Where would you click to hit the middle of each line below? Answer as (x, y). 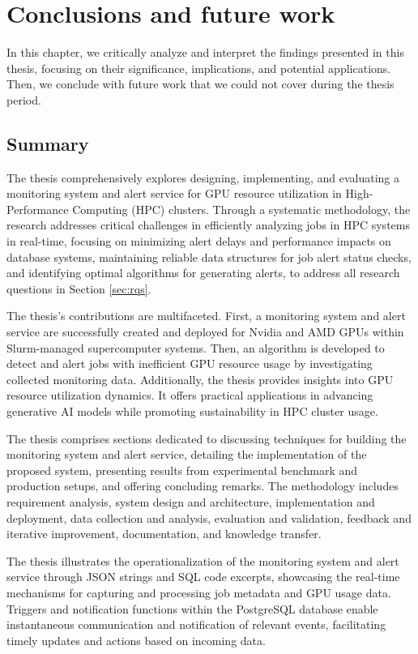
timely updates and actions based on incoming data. (136, 640)
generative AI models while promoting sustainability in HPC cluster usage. (192, 411)
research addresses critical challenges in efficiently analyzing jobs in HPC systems (208, 225)
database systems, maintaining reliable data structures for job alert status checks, (209, 256)
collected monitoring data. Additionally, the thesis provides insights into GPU (200, 379)
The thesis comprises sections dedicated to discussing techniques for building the (207, 438)
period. (24, 99)
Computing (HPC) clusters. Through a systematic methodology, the (241, 209)
